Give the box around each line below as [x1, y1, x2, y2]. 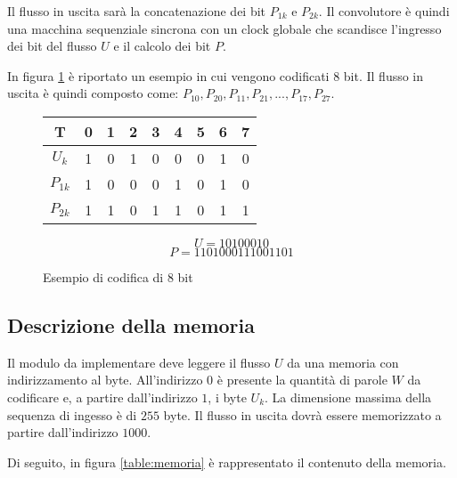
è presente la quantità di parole [216, 370, 388, 389]
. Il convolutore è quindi [318, 2, 450, 20]
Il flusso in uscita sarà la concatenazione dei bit [7, 2, 266, 20]
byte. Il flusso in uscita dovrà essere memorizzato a [163, 405, 442, 424]
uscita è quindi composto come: [7, 84, 179, 102]
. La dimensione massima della [265, 387, 432, 406]
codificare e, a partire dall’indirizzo [7, 387, 198, 406]
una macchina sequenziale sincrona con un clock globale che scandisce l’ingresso [7, 19, 442, 37]
